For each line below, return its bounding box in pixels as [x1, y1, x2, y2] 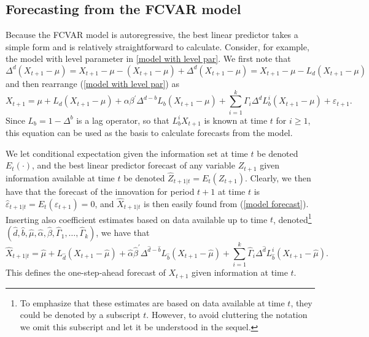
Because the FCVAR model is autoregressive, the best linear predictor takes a [6, 28, 298, 41]
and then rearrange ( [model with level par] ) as [6, 77, 179, 89]
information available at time [6, 172, 115, 184]
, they [290, 296, 313, 309]
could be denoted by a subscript [20, 308, 141, 321]
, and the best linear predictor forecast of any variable [32, 159, 235, 172]
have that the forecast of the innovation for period [6, 185, 195, 198]
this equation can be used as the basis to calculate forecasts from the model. [6, 126, 293, 139]
